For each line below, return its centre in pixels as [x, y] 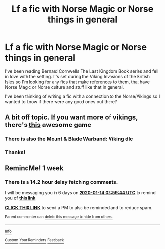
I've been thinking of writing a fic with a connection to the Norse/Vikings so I [82, 96]
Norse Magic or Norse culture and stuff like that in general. [65, 87]
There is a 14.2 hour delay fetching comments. [62, 182]
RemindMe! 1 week [34, 168]
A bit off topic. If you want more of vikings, [71, 117]
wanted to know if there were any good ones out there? [61, 101]
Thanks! [15, 152]
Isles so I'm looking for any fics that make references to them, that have [77, 82]
